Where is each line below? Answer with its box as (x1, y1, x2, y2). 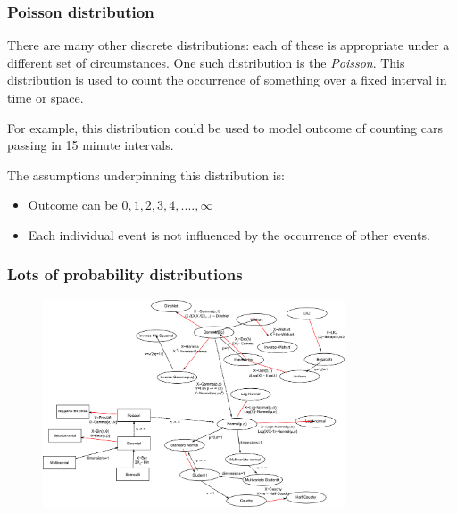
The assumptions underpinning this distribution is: (7, 165, 285, 184)
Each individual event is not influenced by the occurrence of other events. (28, 225, 430, 244)
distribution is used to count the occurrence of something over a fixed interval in (7, 70, 447, 89)
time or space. (7, 88, 84, 106)
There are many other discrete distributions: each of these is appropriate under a (7, 36, 450, 54)
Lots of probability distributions (7, 263, 243, 286)
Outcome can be (28, 195, 118, 214)
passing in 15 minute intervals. (7, 136, 174, 154)
